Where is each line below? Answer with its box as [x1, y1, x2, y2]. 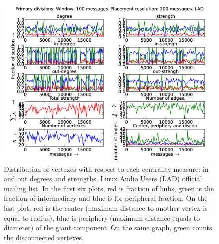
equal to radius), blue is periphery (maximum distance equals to [4, 212, 200, 223]
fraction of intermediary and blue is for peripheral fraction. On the [4, 193, 208, 203]
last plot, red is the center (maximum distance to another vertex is [4, 202, 208, 213]
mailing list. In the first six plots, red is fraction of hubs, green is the [4, 183, 214, 193]
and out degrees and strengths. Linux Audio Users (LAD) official [4, 173, 202, 184]
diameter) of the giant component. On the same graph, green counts [4, 222, 212, 233]
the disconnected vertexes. [4, 232, 84, 242]
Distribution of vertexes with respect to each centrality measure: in [4, 163, 209, 174]
